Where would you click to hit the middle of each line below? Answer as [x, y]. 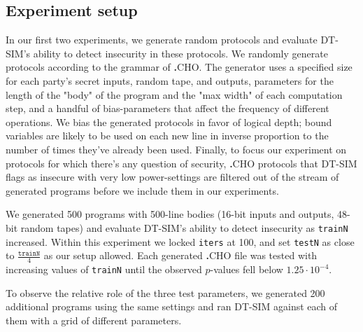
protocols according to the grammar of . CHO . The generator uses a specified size [179, 67]
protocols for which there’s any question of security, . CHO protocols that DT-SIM [181, 163]
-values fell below [247, 269]
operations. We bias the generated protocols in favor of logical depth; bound [169, 122]
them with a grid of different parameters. [94, 320]
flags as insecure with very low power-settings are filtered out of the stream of [172, 177]
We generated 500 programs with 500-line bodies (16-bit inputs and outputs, [170, 214]
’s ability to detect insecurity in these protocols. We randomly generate [176, 53]
